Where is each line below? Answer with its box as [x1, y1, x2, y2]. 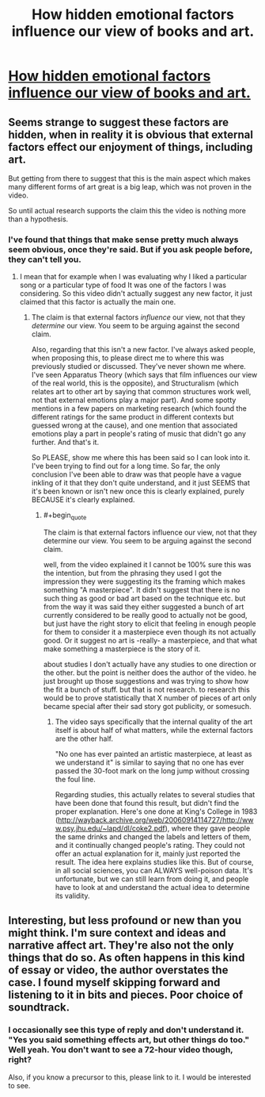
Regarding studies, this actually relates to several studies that [55, 790, 256, 800]
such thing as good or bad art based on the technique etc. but [43, 593, 246, 604]
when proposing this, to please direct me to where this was [31, 353, 225, 362]
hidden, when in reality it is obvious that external [8, 128, 253, 141]
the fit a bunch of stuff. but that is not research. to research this [43, 685, 251, 695]
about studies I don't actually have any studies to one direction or [43, 660, 257, 669]
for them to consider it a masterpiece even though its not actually [43, 627, 256, 637]
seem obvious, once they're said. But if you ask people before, [8, 244, 253, 255]
